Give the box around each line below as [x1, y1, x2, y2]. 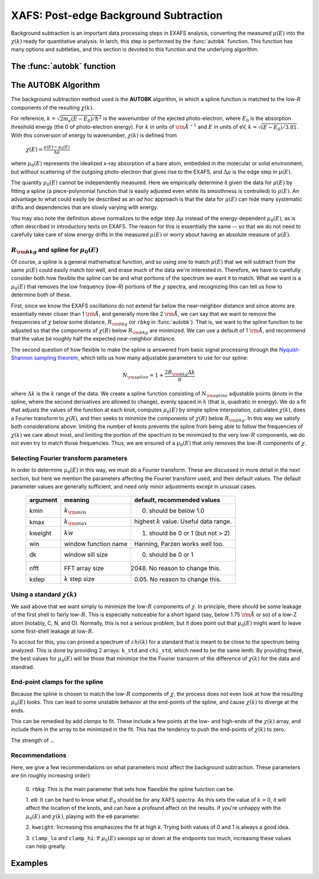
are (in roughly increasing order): [11, 772, 92, 779]
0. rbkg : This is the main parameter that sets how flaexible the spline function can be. [25, 785, 235, 792]
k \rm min [64, 507, 87, 516]
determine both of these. [11, 291, 71, 298]
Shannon [11, 354, 33, 361]
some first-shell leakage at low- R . [11, 628, 94, 635]
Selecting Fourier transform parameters [11, 454, 128, 462]
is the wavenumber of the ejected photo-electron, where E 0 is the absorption [103, 115, 292, 123]
